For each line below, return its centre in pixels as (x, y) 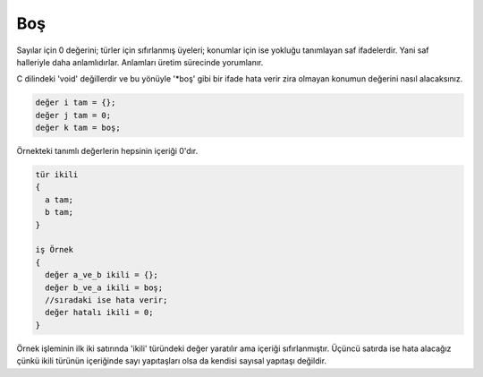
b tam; (59, 212)
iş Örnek (55, 250)
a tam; (59, 200)
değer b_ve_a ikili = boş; (104, 287)
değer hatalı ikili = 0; (99, 313)
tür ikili (57, 175)
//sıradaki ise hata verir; (106, 300)
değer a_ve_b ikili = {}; (102, 275)
